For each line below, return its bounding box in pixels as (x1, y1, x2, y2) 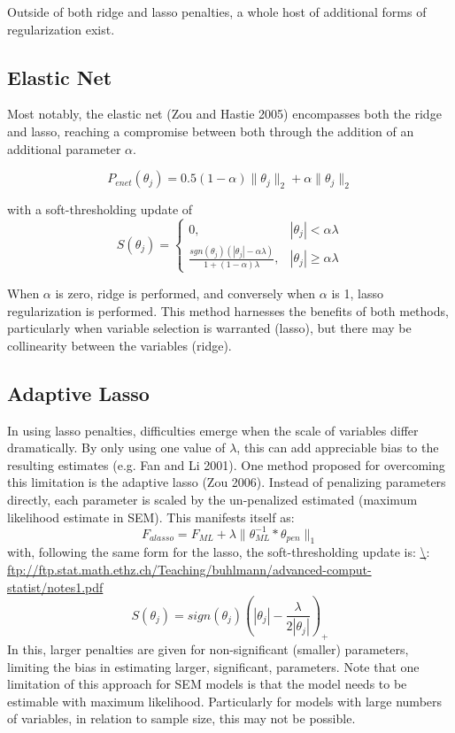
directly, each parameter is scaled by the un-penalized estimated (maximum (7, 490, 418, 508)
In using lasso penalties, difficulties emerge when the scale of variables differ (7, 421, 419, 439)
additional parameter (7, 139, 121, 158)
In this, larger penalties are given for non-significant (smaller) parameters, (7, 639, 409, 658)
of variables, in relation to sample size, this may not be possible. (7, 709, 356, 728)
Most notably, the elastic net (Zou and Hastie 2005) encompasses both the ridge (7, 104, 442, 123)
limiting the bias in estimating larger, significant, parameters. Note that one (7, 657, 420, 675)
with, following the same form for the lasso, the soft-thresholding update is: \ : (7, 543, 430, 561)
